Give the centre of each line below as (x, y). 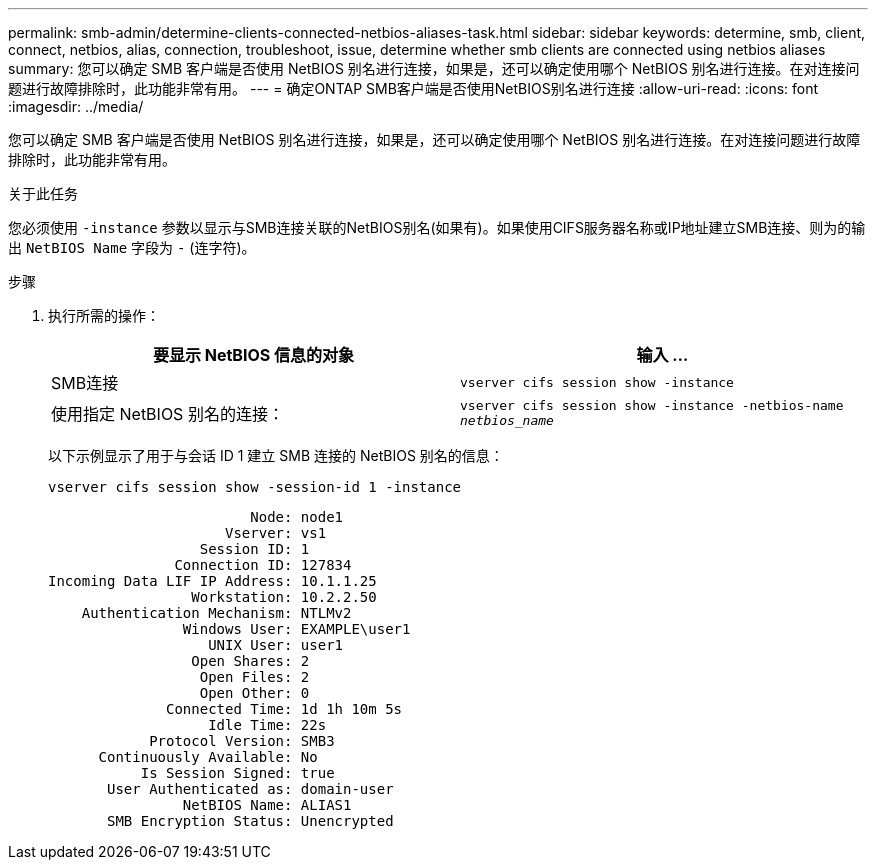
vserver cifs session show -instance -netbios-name (652, 405)
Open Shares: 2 (250, 661)
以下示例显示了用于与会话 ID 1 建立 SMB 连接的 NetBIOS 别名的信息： (276, 455)
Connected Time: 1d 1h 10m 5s (284, 709)
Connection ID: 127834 (263, 565)
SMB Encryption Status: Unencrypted (250, 821)
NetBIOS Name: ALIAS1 (267, 805)
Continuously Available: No (208, 757)
